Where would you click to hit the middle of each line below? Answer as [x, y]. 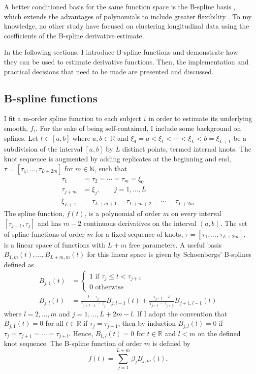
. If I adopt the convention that [180, 313]
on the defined [219, 333]
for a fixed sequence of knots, [139, 234]
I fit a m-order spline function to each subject [73, 118]
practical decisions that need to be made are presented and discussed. [109, 71]
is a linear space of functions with [55, 244]
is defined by [171, 343]
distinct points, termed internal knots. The [187, 149]
